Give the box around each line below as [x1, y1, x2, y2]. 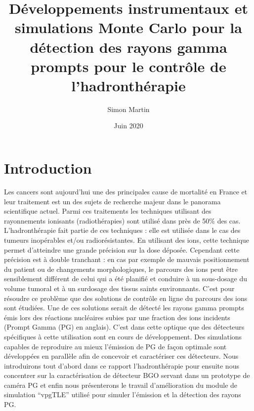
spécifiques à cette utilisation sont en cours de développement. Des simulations [4, 331, 242, 341]
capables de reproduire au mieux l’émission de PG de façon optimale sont [4, 341, 227, 351]
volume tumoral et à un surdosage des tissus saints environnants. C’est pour [4, 283, 235, 293]
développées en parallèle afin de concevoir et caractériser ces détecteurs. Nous [4, 351, 239, 361]
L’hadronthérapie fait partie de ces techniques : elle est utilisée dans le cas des [4, 225, 241, 235]
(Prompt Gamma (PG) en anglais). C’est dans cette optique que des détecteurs [4, 322, 245, 332]
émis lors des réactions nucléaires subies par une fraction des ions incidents [4, 312, 230, 322]
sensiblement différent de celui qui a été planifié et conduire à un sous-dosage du [4, 273, 247, 284]
